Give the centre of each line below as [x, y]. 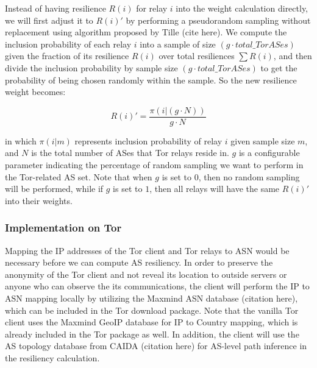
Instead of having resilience [55, 8]
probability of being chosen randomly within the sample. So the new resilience [151, 80]
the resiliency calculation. [52, 357]
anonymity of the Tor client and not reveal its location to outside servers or [146, 274]
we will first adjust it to [49, 20]
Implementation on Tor [63, 228]
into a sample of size [178, 44]
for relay [152, 8]
